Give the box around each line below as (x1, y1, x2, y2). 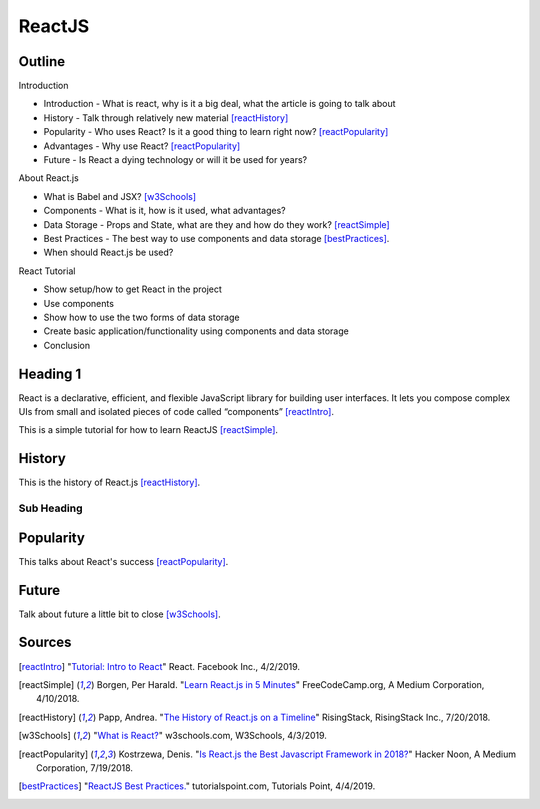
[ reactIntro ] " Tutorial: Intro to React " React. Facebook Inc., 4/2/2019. (18, 660, 300, 672)
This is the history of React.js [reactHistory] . (18, 476, 201, 489)
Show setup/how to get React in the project (43, 283, 222, 295)
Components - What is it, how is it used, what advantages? (43, 205, 286, 217)
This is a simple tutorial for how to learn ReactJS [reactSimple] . (18, 424, 279, 436)
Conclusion (43, 339, 91, 351)
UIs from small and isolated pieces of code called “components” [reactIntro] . (18, 406, 335, 417)
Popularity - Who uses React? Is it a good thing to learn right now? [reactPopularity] (43, 126, 389, 138)
